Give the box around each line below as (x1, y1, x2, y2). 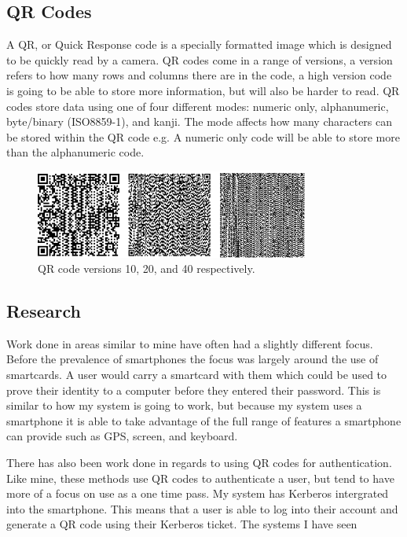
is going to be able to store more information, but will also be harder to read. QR (6, 82, 400, 98)
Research (6, 299, 81, 323)
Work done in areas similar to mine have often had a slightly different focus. (6, 335, 373, 351)
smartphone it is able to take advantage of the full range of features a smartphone (6, 412, 401, 428)
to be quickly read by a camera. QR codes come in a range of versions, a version (6, 51, 393, 68)
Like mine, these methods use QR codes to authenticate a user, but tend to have (6, 469, 394, 486)
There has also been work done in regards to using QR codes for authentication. (6, 454, 392, 471)
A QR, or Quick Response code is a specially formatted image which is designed (6, 36, 392, 53)
